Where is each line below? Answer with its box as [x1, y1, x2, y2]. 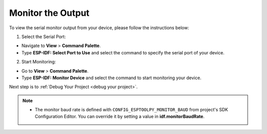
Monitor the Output [9, 7, 90, 18]
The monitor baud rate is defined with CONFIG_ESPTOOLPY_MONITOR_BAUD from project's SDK [35, 107, 228, 113]
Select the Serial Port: [21, 34, 66, 40]
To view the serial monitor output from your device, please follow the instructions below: [9, 25, 189, 31]
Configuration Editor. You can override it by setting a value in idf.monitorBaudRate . [35, 114, 205, 120]
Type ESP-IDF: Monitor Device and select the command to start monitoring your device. [21, 75, 202, 81]
